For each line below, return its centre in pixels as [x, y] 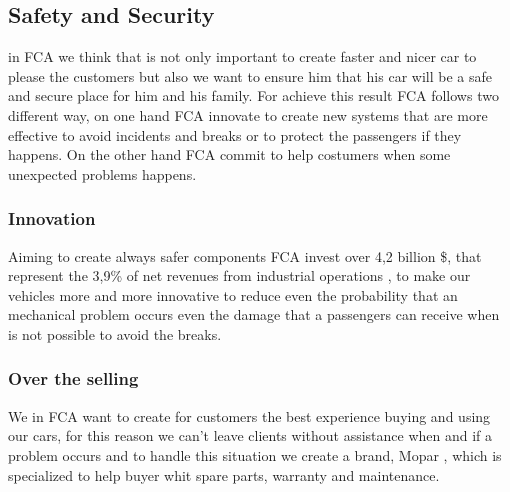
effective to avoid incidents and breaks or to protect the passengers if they [235, 134]
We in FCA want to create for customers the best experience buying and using [249, 415]
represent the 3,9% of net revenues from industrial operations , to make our [239, 275]
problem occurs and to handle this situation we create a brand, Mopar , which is [255, 454]
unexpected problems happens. [102, 173]
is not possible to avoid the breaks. [115, 333]
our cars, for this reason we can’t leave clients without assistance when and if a [250, 435]
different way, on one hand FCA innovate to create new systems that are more [248, 114]
